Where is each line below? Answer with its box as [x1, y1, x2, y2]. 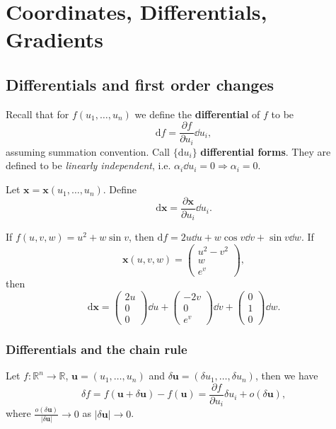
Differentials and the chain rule [6, 340, 187, 357]
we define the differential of [134, 106, 260, 121]
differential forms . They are [200, 144, 331, 159]
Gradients [6, 25, 104, 54]
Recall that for [6, 106, 69, 121]
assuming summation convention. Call [6, 144, 170, 159]
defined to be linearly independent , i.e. [6, 158, 171, 173]
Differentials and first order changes [6, 73, 274, 95]
